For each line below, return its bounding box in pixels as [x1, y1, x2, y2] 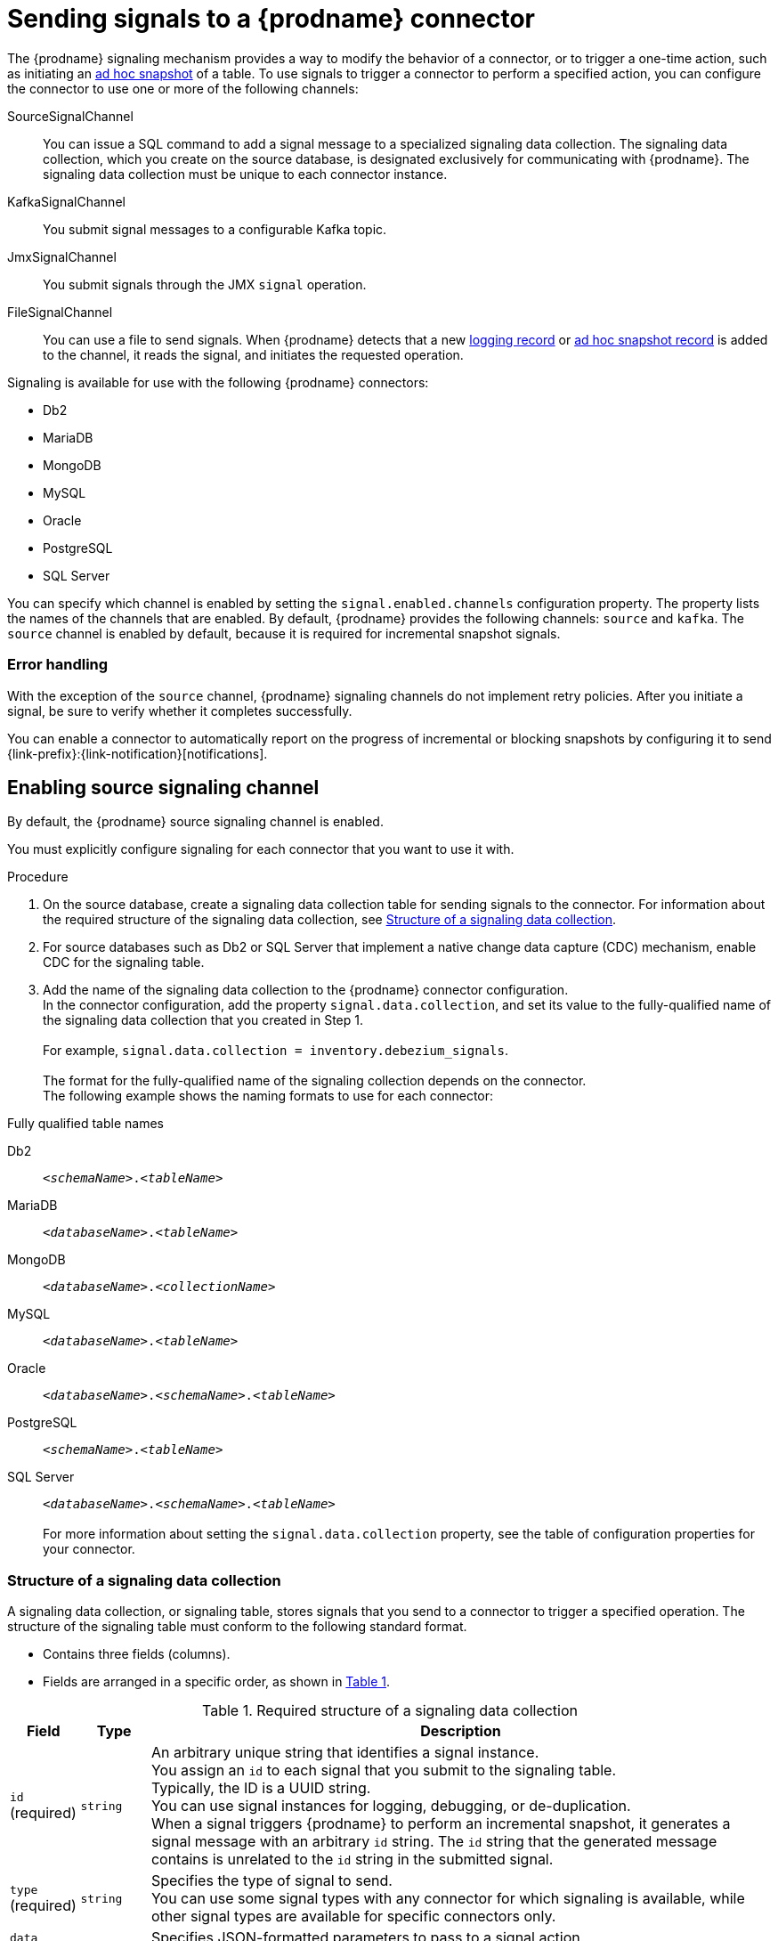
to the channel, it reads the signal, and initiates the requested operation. [43, 346, 464, 362]
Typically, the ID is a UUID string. [150, 1779, 371, 1798]
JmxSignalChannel [7, 248, 117, 264]
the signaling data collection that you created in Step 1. [43, 1012, 364, 1028]
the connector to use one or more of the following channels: [7, 80, 359, 96]
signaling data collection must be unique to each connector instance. [43, 166, 448, 182]
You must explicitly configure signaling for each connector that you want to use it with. [7, 841, 515, 857]
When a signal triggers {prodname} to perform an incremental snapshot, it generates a [150, 1815, 731, 1833]
